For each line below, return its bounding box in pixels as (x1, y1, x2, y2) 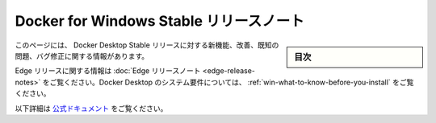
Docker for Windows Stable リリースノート (15, 12, 304, 30)
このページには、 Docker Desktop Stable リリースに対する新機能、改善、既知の (15, 40, 279, 50)
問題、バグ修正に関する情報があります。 (15, 51, 149, 60)
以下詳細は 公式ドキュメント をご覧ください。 (15, 103, 168, 113)
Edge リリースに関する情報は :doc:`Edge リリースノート (15, 66, 201, 76)
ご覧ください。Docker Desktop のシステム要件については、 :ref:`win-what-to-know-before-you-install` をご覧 (49, 77, 414, 87)
